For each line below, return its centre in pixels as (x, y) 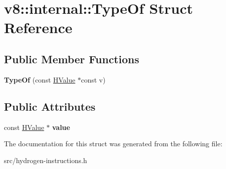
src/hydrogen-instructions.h (46, 160)
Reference (38, 27)
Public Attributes (50, 106)
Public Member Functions (72, 59)
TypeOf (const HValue (40, 79)
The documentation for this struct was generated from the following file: (113, 144)
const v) (93, 79)
